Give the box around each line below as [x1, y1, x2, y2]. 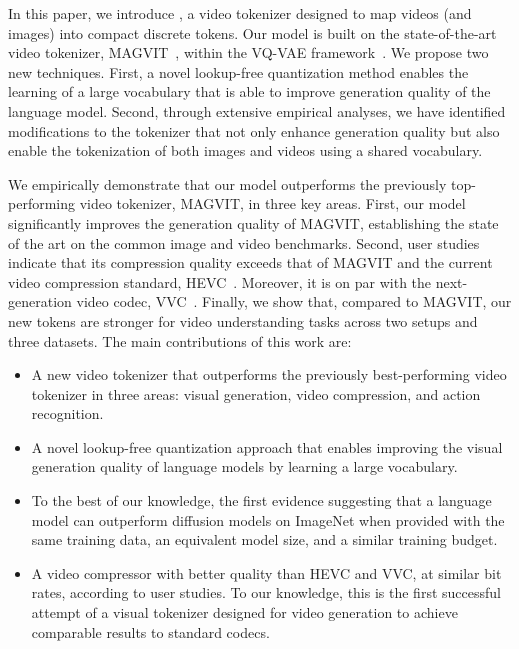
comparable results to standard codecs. [31, 621, 270, 642]
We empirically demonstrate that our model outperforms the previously [8, 173, 447, 194]
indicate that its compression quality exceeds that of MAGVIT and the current [8, 252, 493, 273]
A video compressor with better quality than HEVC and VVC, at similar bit [31, 562, 502, 583]
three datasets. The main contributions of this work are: [8, 330, 352, 351]
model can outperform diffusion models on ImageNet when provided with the [31, 509, 505, 530]
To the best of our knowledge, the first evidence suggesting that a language [31, 490, 492, 511]
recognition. [31, 403, 104, 424]
